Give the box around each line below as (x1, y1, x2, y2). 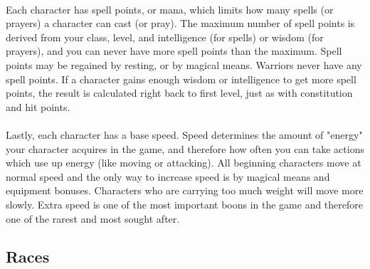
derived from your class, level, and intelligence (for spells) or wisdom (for (6, 29, 324, 44)
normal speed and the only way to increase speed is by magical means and (6, 169, 330, 184)
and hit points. (6, 99, 70, 114)
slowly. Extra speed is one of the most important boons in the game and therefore (6, 196, 364, 211)
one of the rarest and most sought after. (6, 211, 180, 226)
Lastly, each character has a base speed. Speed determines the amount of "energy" (6, 127, 363, 142)
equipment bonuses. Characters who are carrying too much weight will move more (6, 183, 364, 198)
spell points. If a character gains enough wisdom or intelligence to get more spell (6, 71, 356, 86)
